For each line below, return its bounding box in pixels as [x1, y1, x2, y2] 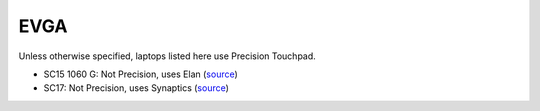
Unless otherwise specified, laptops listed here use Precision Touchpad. [18, 50, 317, 62]
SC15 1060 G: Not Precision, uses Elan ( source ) [43, 68, 239, 80]
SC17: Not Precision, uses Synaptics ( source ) [43, 82, 230, 94]
